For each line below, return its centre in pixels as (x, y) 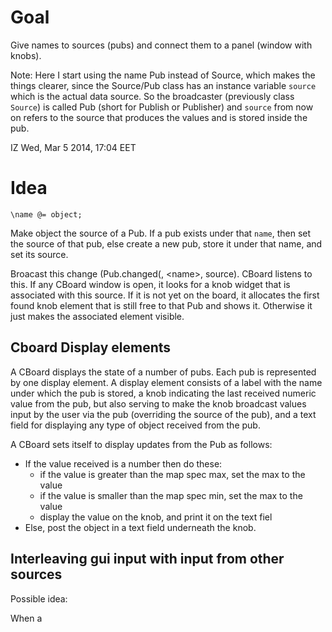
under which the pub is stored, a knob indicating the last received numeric (163, 393)
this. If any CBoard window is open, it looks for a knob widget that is (150, 284)
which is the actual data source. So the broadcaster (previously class (152, 96)
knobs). (26, 55)
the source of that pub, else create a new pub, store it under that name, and (166, 243)
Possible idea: (39, 598)
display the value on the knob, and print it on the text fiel (156, 517)
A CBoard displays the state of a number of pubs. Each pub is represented (163, 372)
